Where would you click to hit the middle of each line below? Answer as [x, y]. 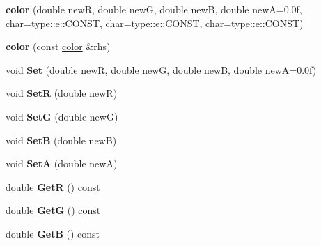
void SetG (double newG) [62, 116]
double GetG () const [53, 210]
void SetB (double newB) [61, 140]
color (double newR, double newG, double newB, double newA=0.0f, [154, 9]
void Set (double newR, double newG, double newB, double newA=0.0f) [161, 69]
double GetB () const [53, 233]
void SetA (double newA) [62, 163]
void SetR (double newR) [62, 93]
